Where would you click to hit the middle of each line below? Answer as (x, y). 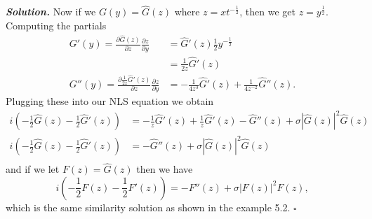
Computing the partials (56, 25)
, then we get (267, 12)
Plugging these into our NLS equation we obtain (110, 101)
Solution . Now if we (51, 12)
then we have (165, 169)
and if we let (33, 169)
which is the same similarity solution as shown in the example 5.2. (148, 207)
